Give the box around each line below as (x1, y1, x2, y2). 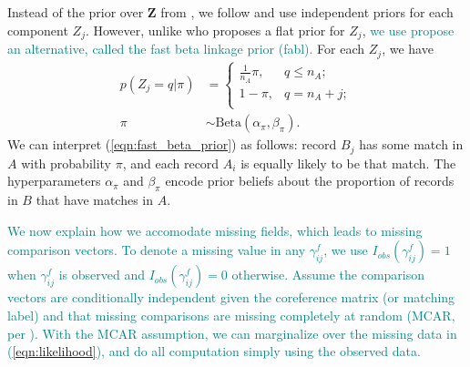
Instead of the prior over (7, 3, 144, 21)
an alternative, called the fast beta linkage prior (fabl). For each (7, 39, 365, 58)
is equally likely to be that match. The (240, 153, 456, 172)
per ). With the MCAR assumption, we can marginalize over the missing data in (7, 323, 457, 342)
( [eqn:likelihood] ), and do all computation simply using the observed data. (7, 342, 421, 361)
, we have (382, 39, 434, 58)
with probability (21, 153, 112, 172)
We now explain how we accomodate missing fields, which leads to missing (7, 220, 423, 240)
